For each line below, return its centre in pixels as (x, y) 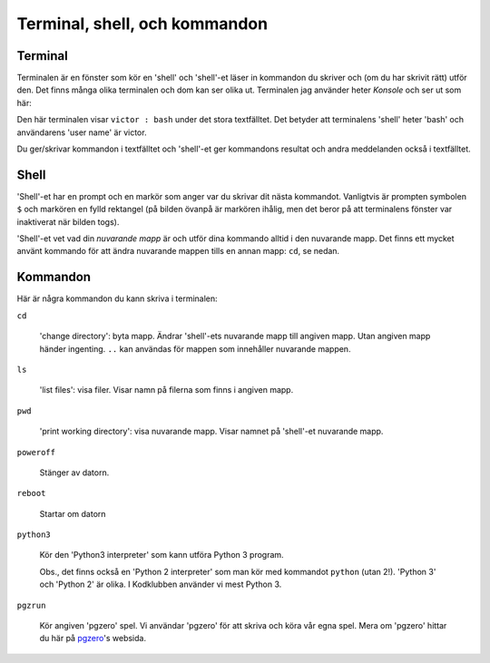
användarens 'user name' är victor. (82, 132)
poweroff (36, 452)
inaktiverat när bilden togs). (68, 221)
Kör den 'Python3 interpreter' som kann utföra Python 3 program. (162, 555)
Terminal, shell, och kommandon (142, 24)
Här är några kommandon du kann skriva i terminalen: (117, 298)
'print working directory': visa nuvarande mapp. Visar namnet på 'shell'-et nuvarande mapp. (211, 432)
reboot (31, 493)
